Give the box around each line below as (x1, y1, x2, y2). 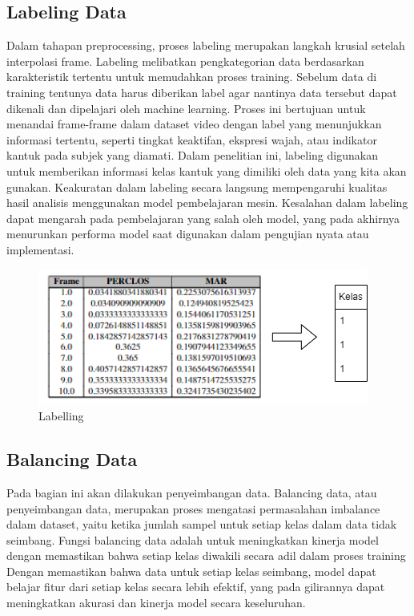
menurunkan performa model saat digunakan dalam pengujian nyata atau (6, 225, 369, 242)
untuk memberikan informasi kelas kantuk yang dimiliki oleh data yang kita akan (6, 162, 407, 179)
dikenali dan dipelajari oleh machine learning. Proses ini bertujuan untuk (6, 99, 366, 116)
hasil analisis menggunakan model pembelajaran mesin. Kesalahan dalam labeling (6, 194, 408, 211)
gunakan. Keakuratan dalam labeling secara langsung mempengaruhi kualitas (6, 178, 388, 195)
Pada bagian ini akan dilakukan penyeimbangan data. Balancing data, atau (6, 484, 377, 500)
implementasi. (6, 241, 74, 257)
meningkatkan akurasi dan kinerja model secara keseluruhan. (6, 594, 306, 611)
